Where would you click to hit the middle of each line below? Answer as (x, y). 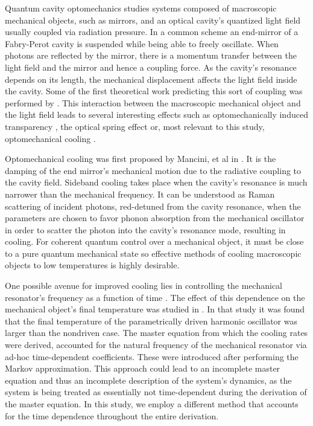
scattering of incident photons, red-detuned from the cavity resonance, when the (153, 206)
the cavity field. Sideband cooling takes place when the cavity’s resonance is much (156, 182)
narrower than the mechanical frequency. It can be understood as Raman (140, 194)
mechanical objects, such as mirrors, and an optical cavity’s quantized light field (153, 20)
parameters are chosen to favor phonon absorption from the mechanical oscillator (155, 218)
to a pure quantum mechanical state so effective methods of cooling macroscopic (153, 253)
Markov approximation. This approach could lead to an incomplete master (143, 368)
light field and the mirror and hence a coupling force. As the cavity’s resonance (151, 67)
